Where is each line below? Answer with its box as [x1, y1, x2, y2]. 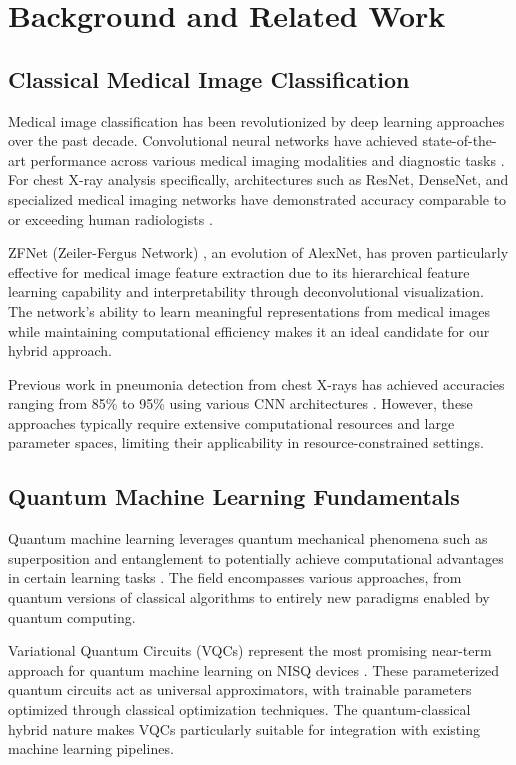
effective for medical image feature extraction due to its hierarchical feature [8, 261, 470, 282]
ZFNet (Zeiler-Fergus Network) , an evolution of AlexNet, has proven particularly [8, 242, 509, 263]
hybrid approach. [8, 340, 112, 361]
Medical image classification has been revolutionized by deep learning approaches [8, 110, 505, 131]
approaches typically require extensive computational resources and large [8, 412, 455, 433]
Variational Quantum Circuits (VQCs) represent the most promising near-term [8, 640, 492, 661]
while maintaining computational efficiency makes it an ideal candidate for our [8, 320, 490, 341]
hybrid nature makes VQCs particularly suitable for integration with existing [8, 718, 480, 739]
